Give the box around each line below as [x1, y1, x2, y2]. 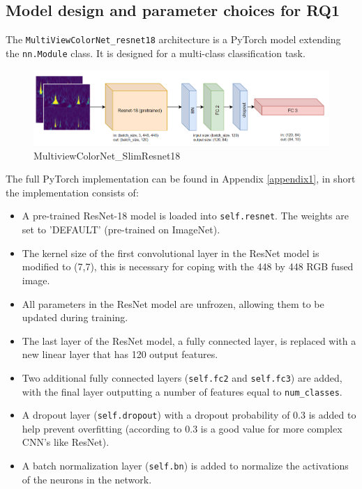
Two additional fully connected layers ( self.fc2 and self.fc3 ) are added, [22, 370, 342, 385]
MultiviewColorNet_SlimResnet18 [33, 148, 181, 162]
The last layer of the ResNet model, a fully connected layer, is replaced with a [22, 333, 356, 348]
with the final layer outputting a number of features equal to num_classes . [22, 384, 342, 398]
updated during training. [22, 310, 128, 325]
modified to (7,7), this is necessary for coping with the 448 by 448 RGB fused [22, 259, 354, 274]
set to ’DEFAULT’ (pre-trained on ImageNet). [22, 222, 220, 237]
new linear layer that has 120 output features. [22, 347, 218, 362]
